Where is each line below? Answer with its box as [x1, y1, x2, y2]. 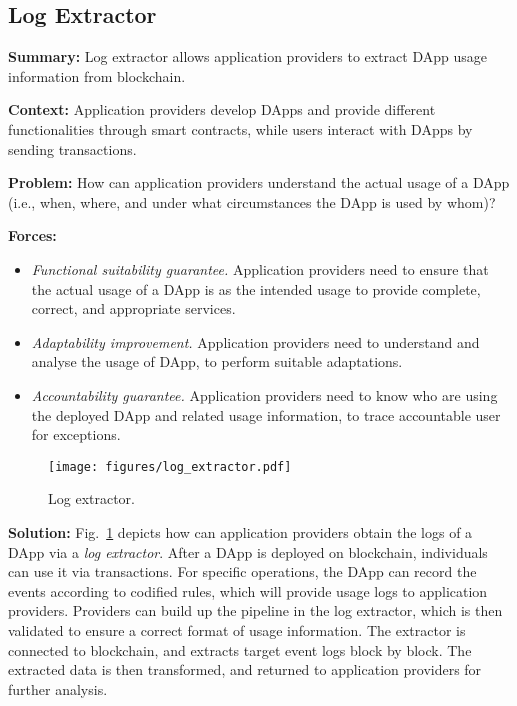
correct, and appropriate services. [31, 298, 236, 319]
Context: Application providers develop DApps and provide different [8, 99, 436, 120]
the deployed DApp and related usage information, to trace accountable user [31, 404, 501, 425]
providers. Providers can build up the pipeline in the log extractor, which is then [8, 600, 503, 621]
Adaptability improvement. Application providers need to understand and [31, 331, 480, 352]
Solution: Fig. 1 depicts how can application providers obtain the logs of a [8, 521, 473, 542]
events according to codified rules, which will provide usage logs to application [8, 580, 488, 601]
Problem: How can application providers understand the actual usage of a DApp [8, 172, 510, 193]
